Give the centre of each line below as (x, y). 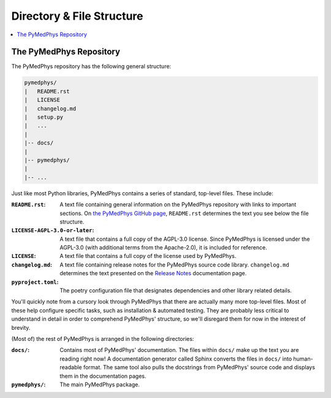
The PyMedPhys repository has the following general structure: (91, 66)
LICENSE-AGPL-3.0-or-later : (53, 230)
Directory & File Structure (77, 16)
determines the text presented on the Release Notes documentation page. (153, 273)
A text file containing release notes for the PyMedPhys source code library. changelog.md (174, 265)
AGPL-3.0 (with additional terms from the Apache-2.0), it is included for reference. (163, 248)
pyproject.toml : (35, 282)
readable (71, 367)
